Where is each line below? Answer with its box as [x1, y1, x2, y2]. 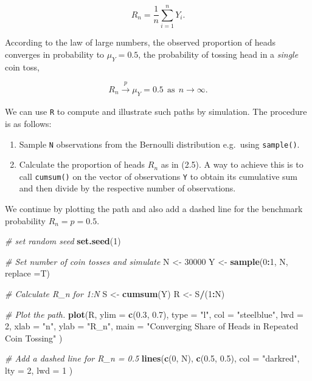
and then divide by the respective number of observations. [19, 182, 236, 194]
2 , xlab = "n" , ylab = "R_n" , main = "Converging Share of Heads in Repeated [5, 320, 299, 332]
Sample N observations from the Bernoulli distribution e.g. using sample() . [19, 137, 300, 150]
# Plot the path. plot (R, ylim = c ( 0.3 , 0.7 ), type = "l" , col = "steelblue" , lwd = [5, 307, 303, 320]
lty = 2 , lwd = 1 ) [5, 363, 73, 376]
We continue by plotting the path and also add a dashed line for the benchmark [5, 202, 303, 215]
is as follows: [5, 117, 52, 129]
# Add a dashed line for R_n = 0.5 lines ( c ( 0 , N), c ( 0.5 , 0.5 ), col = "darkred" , [5, 352, 300, 365]
